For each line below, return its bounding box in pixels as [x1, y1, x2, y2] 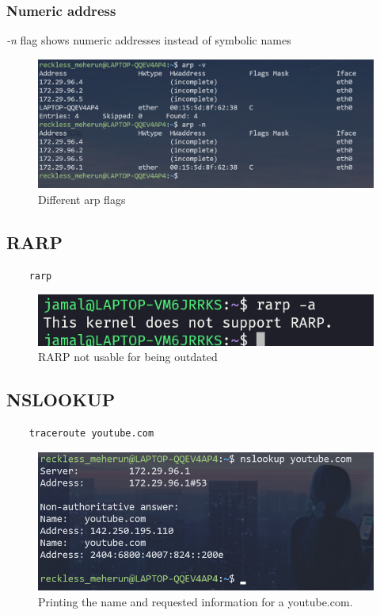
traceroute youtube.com [28, 428, 154, 440]
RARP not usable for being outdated [38, 348, 218, 365]
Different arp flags [38, 190, 126, 207]
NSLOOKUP [6, 387, 116, 412]
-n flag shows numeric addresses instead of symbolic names [6, 32, 291, 48]
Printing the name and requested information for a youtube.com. [38, 593, 353, 609]
